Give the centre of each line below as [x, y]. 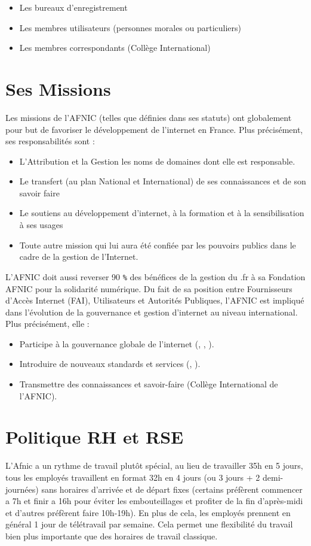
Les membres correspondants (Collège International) [115, 48]
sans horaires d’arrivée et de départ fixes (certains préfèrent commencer [172, 489]
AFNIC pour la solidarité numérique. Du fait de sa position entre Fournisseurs [149, 288]
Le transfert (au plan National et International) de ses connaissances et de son [163, 181]
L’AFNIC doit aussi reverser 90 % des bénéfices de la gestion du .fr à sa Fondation [155, 276]
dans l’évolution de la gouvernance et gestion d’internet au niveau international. [152, 312]
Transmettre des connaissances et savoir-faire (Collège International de [149, 384]
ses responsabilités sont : [50, 141]
